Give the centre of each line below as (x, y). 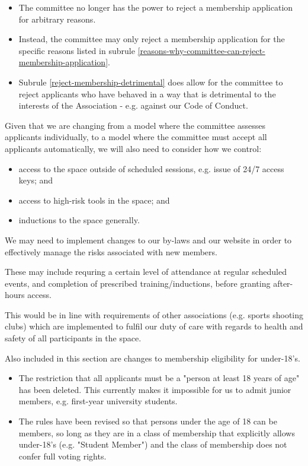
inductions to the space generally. (79, 220)
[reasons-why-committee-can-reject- (201, 50)
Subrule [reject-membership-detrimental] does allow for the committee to (151, 82)
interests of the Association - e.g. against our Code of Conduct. (133, 105)
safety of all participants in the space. (73, 338)
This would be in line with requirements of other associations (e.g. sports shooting (154, 314)
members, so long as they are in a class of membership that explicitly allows (157, 432)
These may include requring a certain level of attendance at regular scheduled (146, 272)
